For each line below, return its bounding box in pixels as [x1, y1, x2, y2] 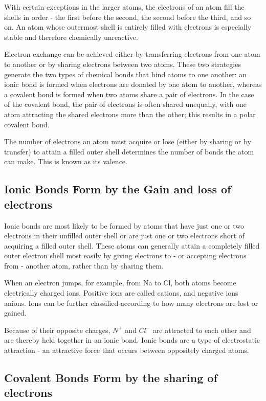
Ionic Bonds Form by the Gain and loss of [4, 181, 231, 197]
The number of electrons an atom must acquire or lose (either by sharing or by [4, 136, 251, 147]
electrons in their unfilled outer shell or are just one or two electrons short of [4, 230, 245, 241]
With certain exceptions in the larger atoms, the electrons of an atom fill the [4, 2, 245, 12]
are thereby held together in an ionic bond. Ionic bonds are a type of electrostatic [4, 335, 260, 345]
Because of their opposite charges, [4, 324, 110, 335]
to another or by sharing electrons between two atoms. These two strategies [4, 58, 241, 69]
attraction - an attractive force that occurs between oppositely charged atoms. [4, 345, 249, 355]
